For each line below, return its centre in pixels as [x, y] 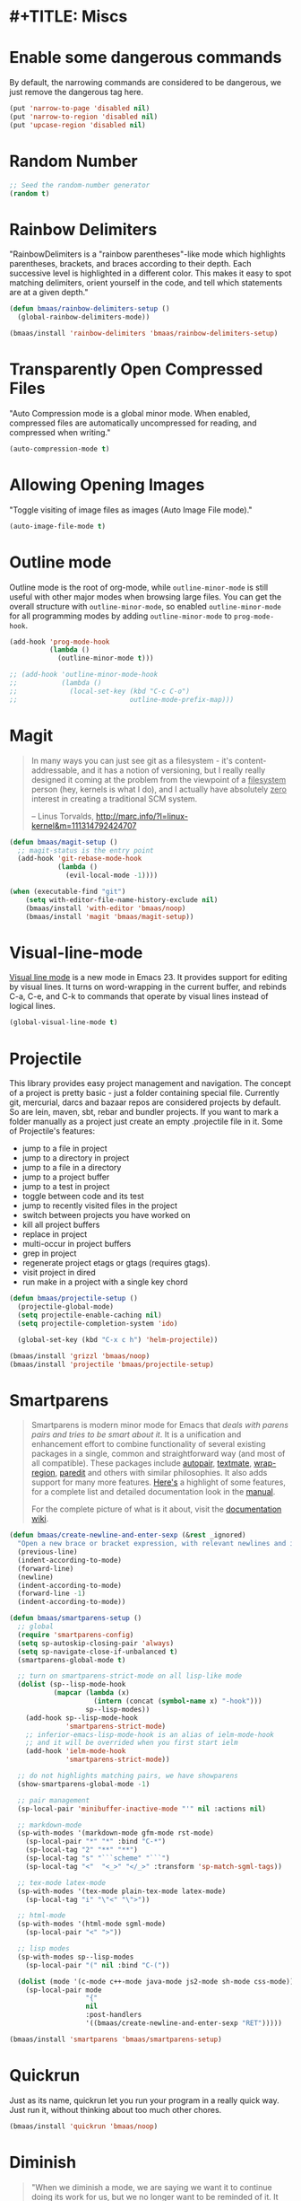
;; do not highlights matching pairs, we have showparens [128, 1776]
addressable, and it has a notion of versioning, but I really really [148, 770]
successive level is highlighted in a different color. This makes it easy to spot [150, 273]
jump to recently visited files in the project [99, 1206]
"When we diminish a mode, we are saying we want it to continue [151, 2187]
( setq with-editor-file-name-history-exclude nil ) [122, 899]
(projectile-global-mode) [66, 1307]
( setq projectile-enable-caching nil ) [90, 1315]
